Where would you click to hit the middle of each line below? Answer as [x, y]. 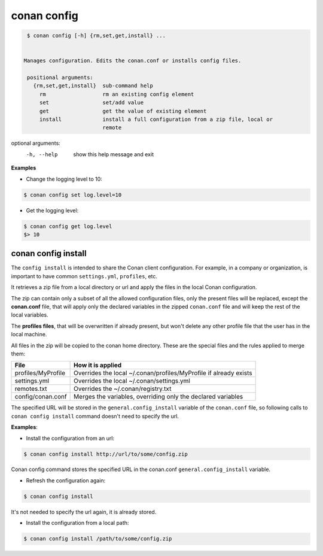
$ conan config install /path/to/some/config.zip [98, 539]
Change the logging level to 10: [64, 179]
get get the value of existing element [123, 111]
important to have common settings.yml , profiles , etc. [84, 276]
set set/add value [91, 103]
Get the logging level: [52, 210]
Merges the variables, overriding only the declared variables [159, 397]
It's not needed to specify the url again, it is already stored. [84, 512]
